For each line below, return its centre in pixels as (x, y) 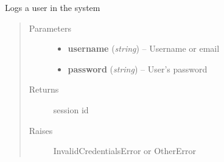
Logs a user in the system (53, 7)
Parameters (50, 28)
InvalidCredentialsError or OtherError (125, 151)
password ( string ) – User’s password (138, 69)
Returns (44, 89)
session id (71, 109)
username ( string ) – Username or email (144, 48)
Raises (41, 130)
